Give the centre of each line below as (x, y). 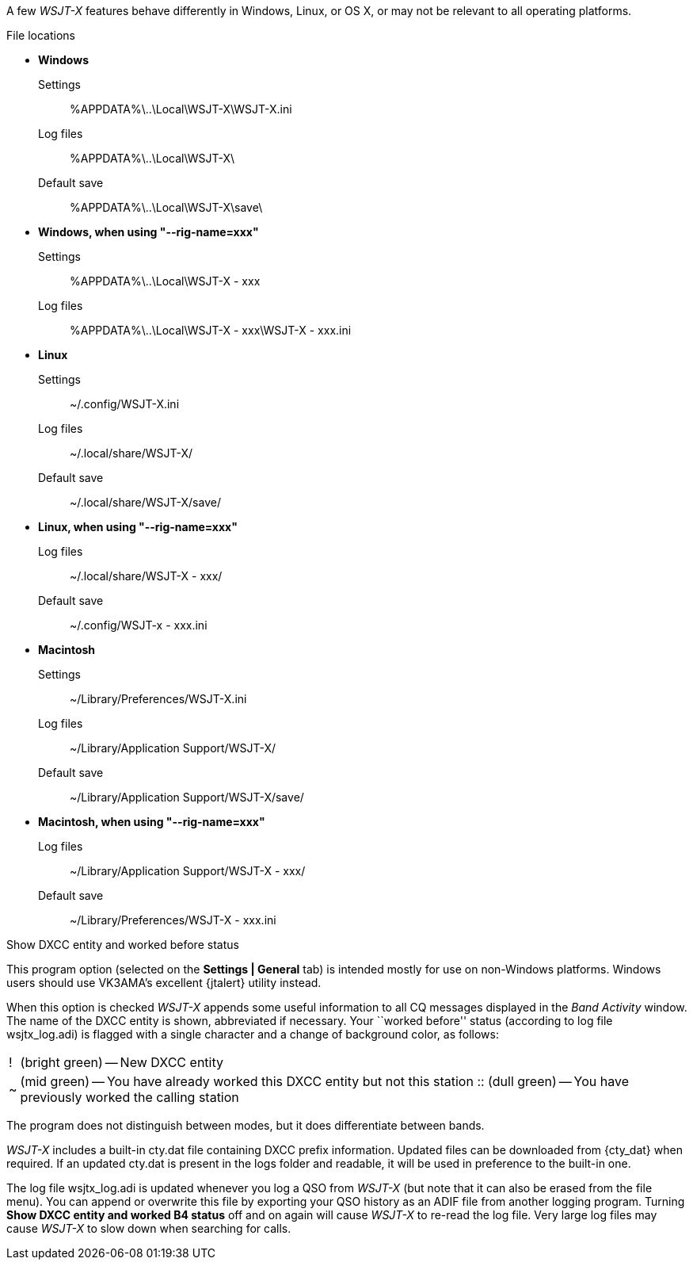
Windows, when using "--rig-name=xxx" (148, 232)
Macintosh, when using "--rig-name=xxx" (152, 822)
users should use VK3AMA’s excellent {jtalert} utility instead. (164, 983)
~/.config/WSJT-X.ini (125, 404)
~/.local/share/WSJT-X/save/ (145, 502)
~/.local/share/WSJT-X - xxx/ (146, 576)
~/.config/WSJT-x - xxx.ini (139, 625)
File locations (41, 35)
